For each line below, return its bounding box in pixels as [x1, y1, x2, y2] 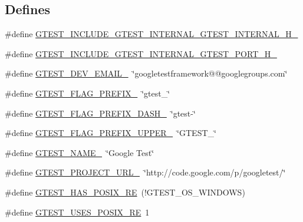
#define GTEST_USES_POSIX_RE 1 [5, 206, 150, 218]
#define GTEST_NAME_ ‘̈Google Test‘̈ [5, 146, 154, 158]
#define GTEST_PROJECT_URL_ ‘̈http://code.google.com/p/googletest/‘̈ [5, 166, 286, 178]
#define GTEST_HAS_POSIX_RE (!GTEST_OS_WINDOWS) [5, 185, 245, 198]
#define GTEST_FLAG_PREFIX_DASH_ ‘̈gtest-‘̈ [5, 107, 196, 119]
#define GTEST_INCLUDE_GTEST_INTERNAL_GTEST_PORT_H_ [5, 47, 277, 59]
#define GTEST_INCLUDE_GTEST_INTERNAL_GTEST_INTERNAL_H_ [5, 28, 298, 40]
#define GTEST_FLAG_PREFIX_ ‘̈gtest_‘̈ [5, 87, 170, 99]
